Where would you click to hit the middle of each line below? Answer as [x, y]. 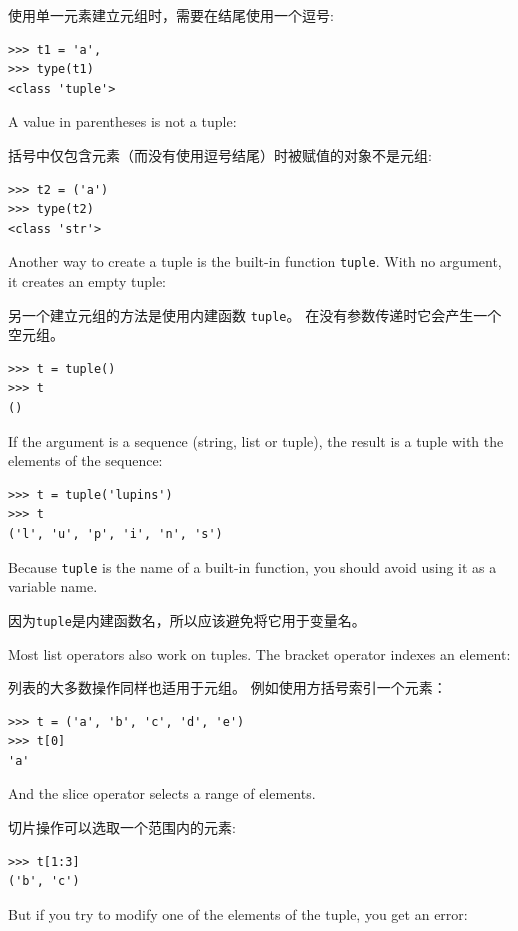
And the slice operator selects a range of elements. [162, 793]
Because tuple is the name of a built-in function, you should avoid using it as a [252, 566]
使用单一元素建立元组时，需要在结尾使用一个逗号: [171, 15]
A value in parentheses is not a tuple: [122, 121]
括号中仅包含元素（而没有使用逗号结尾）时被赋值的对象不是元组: [220, 154]
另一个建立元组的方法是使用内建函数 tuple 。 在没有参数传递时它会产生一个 [255, 314]
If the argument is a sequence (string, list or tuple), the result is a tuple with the [256, 440]
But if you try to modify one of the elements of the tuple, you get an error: [238, 913]
